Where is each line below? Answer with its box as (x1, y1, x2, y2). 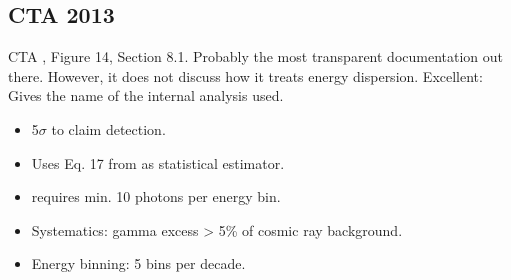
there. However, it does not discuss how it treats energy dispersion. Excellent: (8, 65, 483, 86)
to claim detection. (51, 118, 166, 139)
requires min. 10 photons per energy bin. (31, 186, 281, 207)
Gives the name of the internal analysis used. (8, 85, 284, 106)
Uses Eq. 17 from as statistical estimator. (31, 152, 285, 173)
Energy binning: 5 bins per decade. (31, 253, 246, 274)
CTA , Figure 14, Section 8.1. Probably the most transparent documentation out (8, 46, 504, 67)
